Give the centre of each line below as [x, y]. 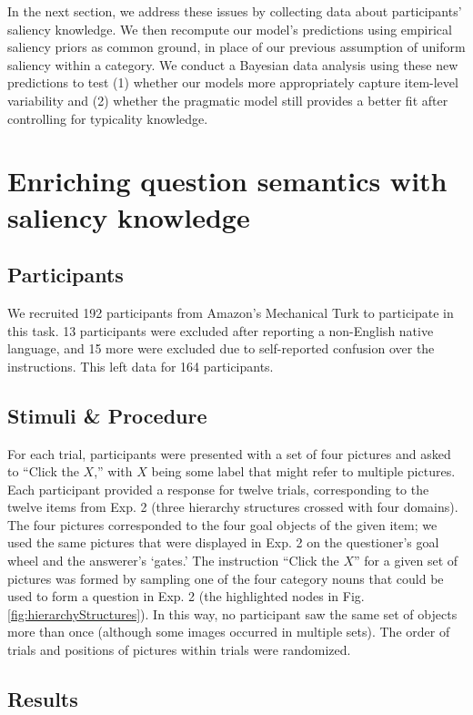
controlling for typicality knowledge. [108, 118]
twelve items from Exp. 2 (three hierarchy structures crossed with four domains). [233, 507]
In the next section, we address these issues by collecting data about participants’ [235, 11]
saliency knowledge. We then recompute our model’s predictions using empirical [230, 29]
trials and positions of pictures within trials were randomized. [179, 650]
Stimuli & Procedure [107, 415]
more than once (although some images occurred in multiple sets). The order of [229, 632]
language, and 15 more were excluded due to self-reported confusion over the [221, 348]
